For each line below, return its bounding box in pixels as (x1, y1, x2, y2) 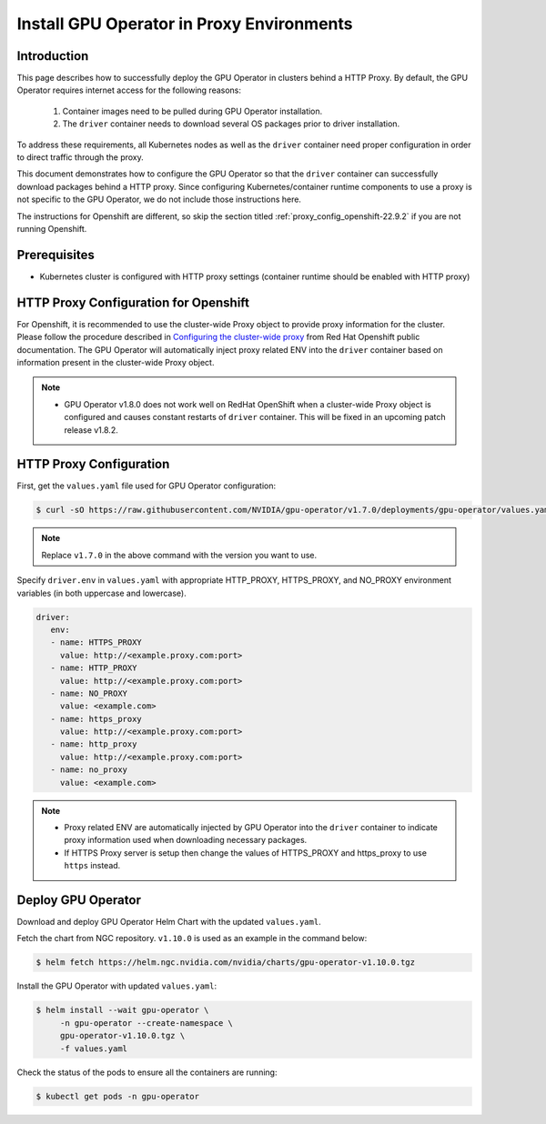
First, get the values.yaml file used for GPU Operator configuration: (16, 480, 277, 491)
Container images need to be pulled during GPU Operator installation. (62, 105, 323, 116)
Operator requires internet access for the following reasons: (16, 85, 241, 95)
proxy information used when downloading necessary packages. (64, 835, 308, 846)
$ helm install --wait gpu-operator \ (35, 1005, 209, 1016)
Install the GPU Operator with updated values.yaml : (16, 980, 217, 991)
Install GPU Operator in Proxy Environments (16, 14, 353, 34)
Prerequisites (16, 246, 95, 263)
